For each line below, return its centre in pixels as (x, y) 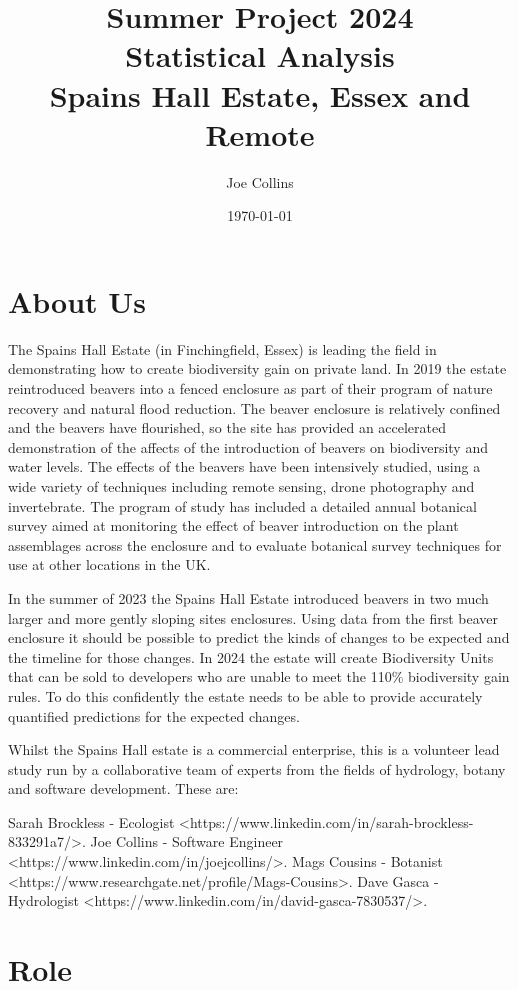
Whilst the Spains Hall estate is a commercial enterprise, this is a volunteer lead (254, 749)
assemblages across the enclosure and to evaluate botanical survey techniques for (255, 544)
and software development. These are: (123, 788)
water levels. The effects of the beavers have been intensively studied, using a (244, 466)
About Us (77, 300)
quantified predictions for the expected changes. (154, 715)
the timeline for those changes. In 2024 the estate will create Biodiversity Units (251, 656)
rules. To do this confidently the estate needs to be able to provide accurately (245, 695)
